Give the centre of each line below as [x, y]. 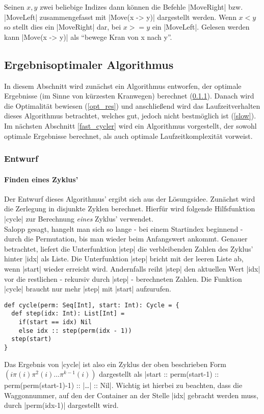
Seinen [14, 7]
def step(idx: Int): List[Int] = [68, 314]
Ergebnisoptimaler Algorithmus [89, 64]
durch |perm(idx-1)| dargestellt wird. [61, 405]
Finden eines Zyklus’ [41, 179]
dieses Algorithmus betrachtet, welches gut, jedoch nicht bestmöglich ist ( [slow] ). [130, 116]
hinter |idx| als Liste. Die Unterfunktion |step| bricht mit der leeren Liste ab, [124, 259]
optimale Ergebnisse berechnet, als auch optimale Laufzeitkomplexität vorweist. [128, 136]
